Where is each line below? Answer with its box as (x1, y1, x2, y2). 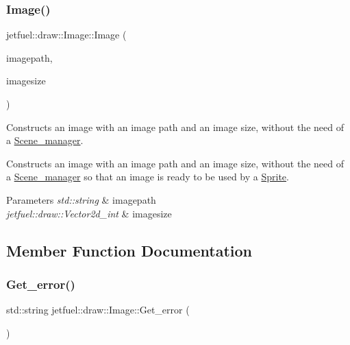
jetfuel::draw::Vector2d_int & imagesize (6, 206, 172, 220)
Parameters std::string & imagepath (6, 192, 156, 206)
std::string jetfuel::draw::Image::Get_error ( (6, 302, 190, 317)
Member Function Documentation (6, 239, 253, 261)
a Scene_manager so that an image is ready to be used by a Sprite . (6, 169, 289, 184)
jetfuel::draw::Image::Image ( (6, 27, 127, 42)
